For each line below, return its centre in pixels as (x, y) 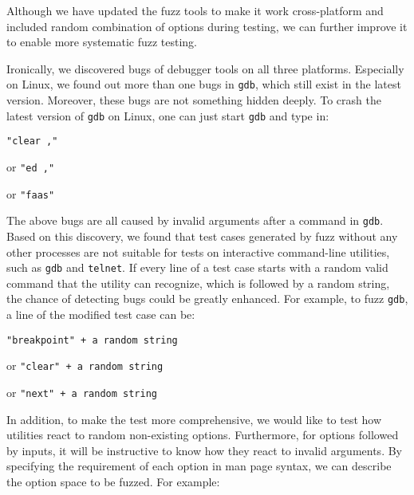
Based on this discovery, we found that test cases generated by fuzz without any (202, 236)
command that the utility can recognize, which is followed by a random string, (198, 283)
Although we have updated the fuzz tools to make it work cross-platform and (195, 10)
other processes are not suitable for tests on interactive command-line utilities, (198, 251)
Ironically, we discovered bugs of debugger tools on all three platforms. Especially (205, 68)
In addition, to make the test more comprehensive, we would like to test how (194, 419)
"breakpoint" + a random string (92, 340)
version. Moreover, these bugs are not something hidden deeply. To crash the (194, 100)
